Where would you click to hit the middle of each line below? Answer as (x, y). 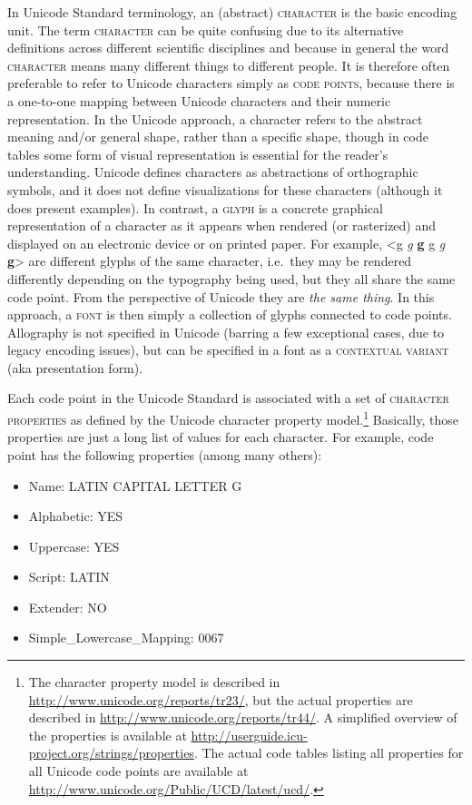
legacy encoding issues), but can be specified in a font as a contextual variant (228, 350)
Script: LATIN (69, 577)
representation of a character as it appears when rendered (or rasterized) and (222, 226)
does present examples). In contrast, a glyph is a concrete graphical (195, 207)
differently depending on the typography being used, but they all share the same (231, 278)
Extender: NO (68, 607)
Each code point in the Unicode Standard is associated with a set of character (228, 398)
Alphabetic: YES (76, 516)
